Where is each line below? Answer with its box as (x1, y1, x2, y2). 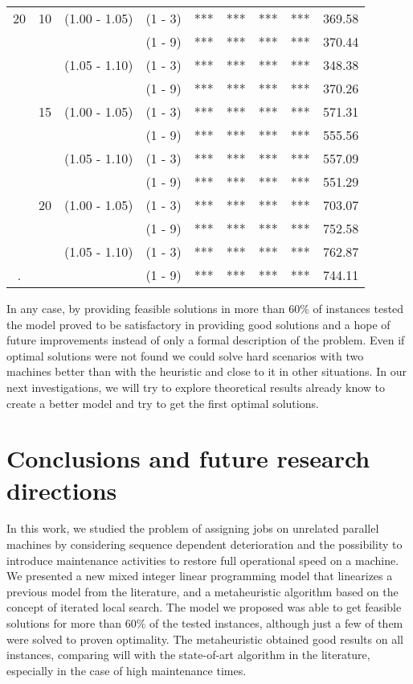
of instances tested (313, 300, 404, 316)
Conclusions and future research (6, 442, 370, 475)
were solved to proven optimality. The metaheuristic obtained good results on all (6, 630, 403, 647)
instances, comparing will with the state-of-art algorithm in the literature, (6, 646, 370, 663)
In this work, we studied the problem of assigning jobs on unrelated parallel (6, 520, 379, 537)
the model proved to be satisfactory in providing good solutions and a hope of (6, 315, 391, 332)
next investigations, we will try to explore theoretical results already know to (6, 378, 386, 395)
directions (6, 473, 117, 506)
